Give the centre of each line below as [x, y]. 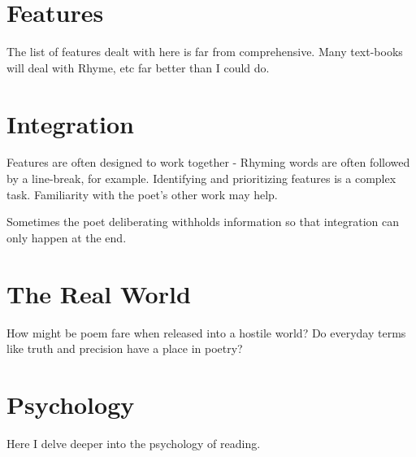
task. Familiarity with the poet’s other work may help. [142, 194]
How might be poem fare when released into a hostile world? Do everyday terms [206, 332]
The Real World [99, 293]
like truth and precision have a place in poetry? [125, 348]
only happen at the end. [67, 237]
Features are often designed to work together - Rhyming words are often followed [208, 162]
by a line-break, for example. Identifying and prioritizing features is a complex [201, 178]
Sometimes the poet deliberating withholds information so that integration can [203, 222]
